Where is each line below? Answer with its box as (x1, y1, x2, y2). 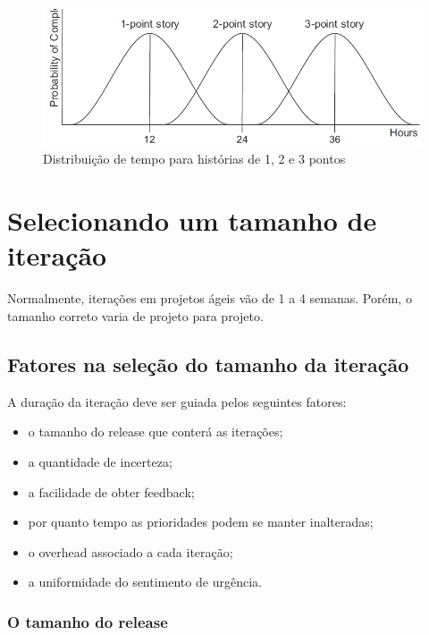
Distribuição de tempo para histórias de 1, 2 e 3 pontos (43, 149, 346, 168)
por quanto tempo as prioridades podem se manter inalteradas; (28, 512, 374, 531)
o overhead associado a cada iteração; (28, 542, 233, 561)
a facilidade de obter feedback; (28, 482, 195, 501)
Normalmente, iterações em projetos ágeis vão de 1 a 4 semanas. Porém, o (7, 289, 412, 308)
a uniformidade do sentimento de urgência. (28, 572, 262, 591)
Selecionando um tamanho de (7, 202, 377, 239)
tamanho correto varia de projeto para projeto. (7, 306, 264, 325)
